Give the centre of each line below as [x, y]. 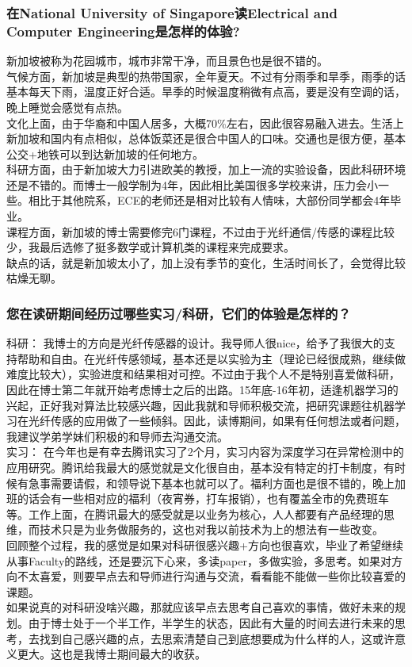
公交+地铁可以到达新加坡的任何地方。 [105, 153]
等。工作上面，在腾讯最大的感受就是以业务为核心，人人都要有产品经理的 [195, 514]
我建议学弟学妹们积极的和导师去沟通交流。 [117, 436]
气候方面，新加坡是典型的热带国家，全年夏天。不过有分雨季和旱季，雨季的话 [206, 76]
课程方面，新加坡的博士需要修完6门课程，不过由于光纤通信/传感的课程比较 [200, 231]
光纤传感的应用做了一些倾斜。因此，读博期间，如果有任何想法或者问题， [217, 421]
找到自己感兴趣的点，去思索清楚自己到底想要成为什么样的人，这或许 [217, 638]
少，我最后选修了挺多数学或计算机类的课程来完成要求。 [151, 247]
